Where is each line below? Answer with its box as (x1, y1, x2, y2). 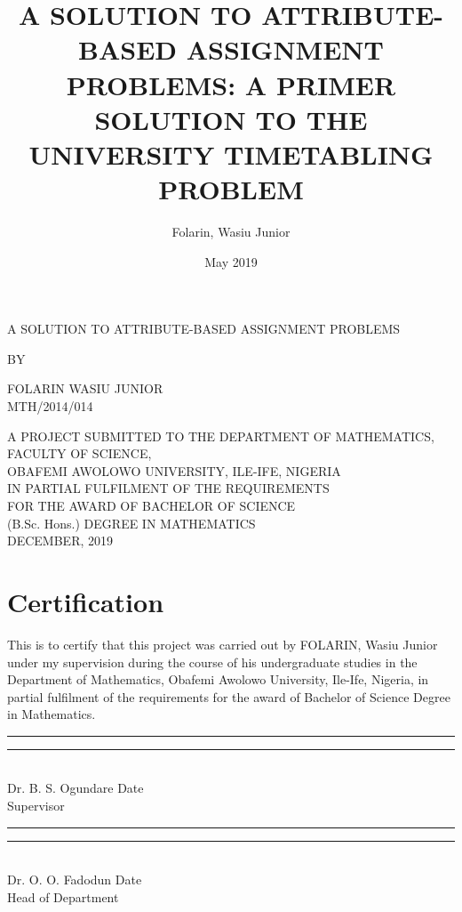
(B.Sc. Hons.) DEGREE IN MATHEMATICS (7, 513, 256, 532)
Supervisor (7, 796, 65, 815)
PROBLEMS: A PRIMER (66, 66, 396, 102)
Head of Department (7, 887, 119, 906)
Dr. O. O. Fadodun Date (7, 870, 142, 889)
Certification (7, 583, 164, 619)
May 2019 (204, 252, 258, 270)
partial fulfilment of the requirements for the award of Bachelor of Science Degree (7, 687, 450, 706)
